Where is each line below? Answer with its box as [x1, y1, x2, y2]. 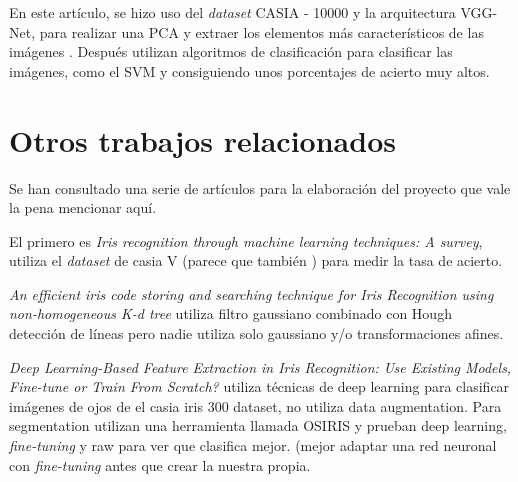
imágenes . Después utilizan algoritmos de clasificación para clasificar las [9, 41, 453, 62]
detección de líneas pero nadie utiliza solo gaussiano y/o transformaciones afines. [9, 323, 504, 344]
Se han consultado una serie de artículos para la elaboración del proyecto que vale [9, 177, 511, 198]
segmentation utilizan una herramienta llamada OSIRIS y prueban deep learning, [9, 415, 507, 436]
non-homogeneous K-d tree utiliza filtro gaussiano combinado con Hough [9, 303, 452, 324]
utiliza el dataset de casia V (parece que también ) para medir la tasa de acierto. [9, 250, 503, 271]
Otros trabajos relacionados [9, 119, 396, 160]
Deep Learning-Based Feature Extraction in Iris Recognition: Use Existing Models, [9, 356, 512, 377]
